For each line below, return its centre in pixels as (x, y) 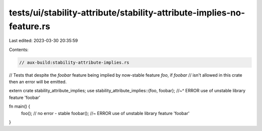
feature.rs (30, 26)
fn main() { (20, 106)
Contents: (19, 49)
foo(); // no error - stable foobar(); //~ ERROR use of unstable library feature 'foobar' (105, 113)
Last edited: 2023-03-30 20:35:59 (43, 41)
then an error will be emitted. (38, 82)
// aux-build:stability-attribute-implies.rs (74, 62)
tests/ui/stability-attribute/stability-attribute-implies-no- (127, 13)
